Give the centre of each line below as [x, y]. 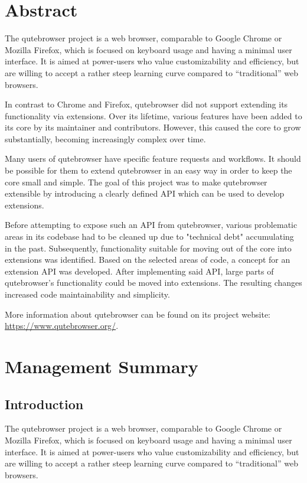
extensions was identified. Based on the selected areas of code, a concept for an [148, 260]
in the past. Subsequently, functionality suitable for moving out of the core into [148, 248]
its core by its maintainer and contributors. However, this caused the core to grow [153, 127]
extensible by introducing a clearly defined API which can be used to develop [145, 193]
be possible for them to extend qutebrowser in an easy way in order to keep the [148, 170]
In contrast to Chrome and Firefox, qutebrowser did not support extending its [146, 104]
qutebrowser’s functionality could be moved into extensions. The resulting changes [153, 283]
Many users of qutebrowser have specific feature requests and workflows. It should [153, 159]
